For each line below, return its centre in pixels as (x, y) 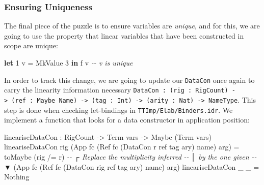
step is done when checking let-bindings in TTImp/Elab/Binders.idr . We (118, 110)
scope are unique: (31, 45)
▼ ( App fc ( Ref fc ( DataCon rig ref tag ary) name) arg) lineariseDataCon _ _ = (132, 166)
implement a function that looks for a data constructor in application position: (127, 120)
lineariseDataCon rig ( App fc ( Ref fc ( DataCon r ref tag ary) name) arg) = (122, 147)
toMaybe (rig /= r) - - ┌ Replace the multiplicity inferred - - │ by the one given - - (130, 157)
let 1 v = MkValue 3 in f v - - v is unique (69, 63)
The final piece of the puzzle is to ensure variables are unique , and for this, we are (132, 26)
